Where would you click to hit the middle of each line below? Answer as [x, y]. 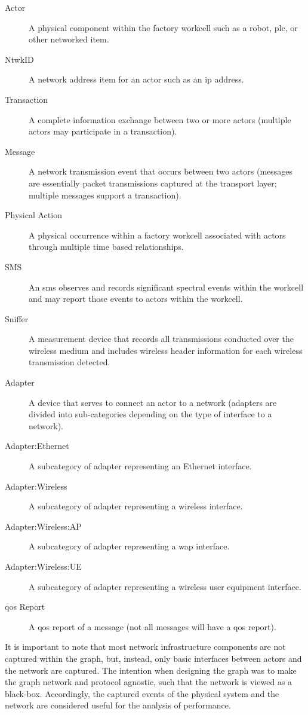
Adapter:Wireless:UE [43, 566]
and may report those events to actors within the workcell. [136, 299]
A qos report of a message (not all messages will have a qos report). [153, 626]
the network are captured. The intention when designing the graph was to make [151, 670]
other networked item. [69, 39]
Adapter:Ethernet [37, 446]
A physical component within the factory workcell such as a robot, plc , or [163, 27]
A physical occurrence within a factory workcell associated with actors [157, 235]
